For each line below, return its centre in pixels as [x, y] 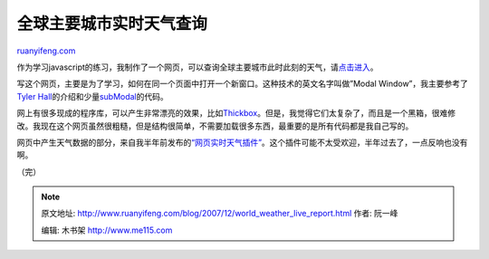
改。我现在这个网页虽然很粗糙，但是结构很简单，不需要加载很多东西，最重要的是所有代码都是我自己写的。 [215, 126]
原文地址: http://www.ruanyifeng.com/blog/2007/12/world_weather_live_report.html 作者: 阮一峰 [220, 214]
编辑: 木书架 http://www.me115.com [107, 230]
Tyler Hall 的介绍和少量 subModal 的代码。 [93, 96]
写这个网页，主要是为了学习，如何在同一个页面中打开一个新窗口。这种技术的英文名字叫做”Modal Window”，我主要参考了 [242, 84]
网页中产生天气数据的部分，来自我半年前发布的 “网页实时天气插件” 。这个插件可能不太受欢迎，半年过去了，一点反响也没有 [242, 142]
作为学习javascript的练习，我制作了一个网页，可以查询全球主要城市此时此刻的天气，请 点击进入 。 [198, 67]
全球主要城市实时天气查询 [112, 24]
